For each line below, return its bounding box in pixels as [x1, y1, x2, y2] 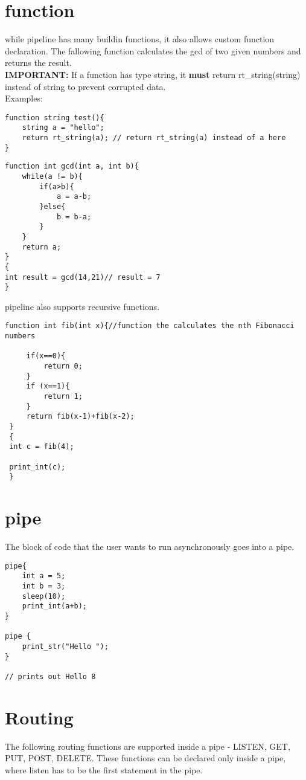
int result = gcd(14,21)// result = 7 [5, 272, 161, 282]
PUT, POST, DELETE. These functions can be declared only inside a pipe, [5, 752, 286, 764]
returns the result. [5, 56, 72, 69]
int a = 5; [22, 572, 66, 581]
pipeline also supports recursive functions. [5, 300, 160, 312]
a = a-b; [56, 192, 92, 201]
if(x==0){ [26, 352, 66, 361]
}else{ [39, 202, 66, 211]
